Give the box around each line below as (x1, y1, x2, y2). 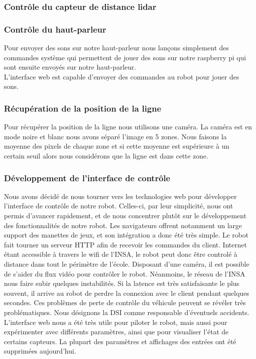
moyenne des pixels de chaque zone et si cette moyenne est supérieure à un (4, 141, 229, 151)
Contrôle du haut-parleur (4, 23, 106, 35)
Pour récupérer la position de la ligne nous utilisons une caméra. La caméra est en (4, 121, 252, 132)
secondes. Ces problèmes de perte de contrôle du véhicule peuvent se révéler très (4, 297, 246, 308)
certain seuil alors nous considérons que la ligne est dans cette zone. (4, 151, 208, 161)
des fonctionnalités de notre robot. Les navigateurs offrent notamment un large (4, 220, 242, 230)
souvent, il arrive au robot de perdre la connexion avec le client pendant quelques (4, 287, 250, 298)
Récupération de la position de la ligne (4, 102, 161, 114)
